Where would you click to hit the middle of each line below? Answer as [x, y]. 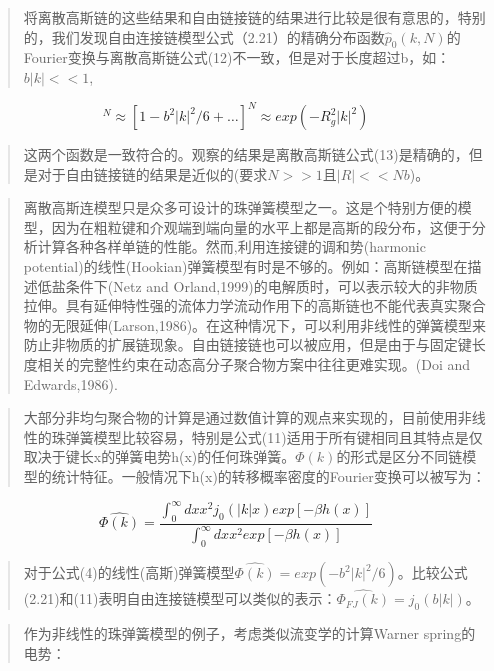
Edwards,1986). [70, 383]
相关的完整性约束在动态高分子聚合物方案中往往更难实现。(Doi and [254, 364]
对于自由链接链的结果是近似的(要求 [152, 173]
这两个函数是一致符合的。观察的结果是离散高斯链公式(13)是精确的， [246, 154]
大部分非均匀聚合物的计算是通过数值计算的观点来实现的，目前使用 [240, 417]
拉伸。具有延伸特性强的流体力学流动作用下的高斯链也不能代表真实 [240, 305]
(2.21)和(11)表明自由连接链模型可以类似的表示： [180, 598]
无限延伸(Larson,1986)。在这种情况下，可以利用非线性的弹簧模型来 [269, 324]
